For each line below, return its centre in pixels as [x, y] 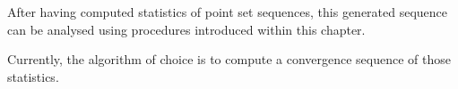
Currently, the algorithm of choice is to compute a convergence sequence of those [229, 59]
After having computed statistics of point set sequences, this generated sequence [228, 12]
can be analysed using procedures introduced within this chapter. [186, 29]
